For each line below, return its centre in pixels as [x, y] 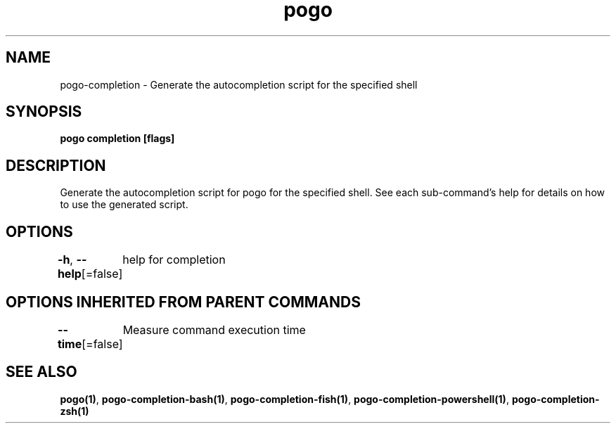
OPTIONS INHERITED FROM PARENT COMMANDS [183, 302]
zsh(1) [75, 411]
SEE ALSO [41, 372]
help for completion [174, 260]
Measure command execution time [214, 329]
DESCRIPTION [56, 165]
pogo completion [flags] [117, 139]
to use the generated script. [124, 205]
